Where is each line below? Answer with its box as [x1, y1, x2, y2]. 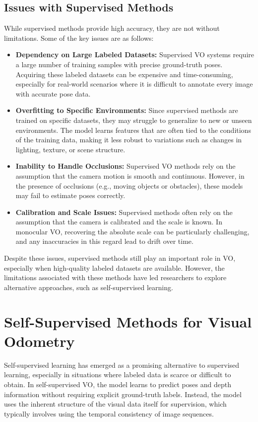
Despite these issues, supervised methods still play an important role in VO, [4, 253, 236, 263]
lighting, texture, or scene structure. [15, 144, 126, 154]
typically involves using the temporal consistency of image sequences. [4, 408, 214, 419]
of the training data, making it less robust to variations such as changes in [15, 134, 242, 145]
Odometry [4, 330, 75, 351]
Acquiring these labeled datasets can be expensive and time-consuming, [15, 69, 233, 79]
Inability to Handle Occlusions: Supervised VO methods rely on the [15, 161, 236, 171]
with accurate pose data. [15, 88, 91, 99]
